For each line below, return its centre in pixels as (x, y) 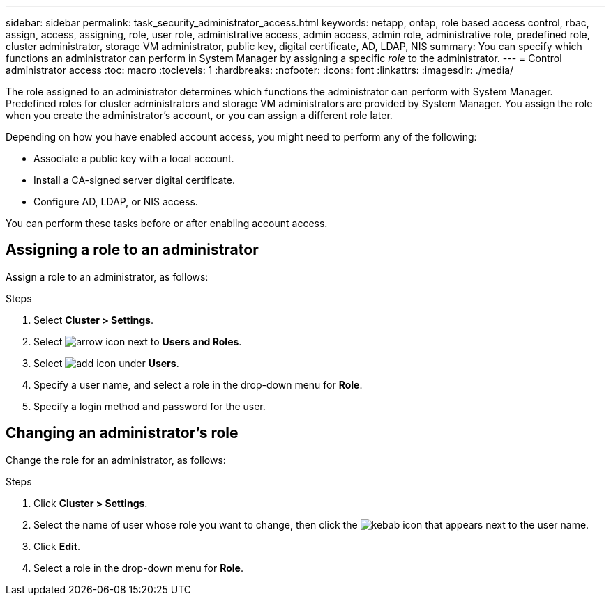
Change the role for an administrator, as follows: (116, 460)
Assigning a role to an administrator (132, 250)
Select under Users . (106, 363)
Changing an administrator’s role (122, 433)
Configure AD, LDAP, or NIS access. (116, 202)
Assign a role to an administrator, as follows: (107, 276)
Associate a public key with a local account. (134, 158)
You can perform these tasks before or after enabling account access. (167, 223)
